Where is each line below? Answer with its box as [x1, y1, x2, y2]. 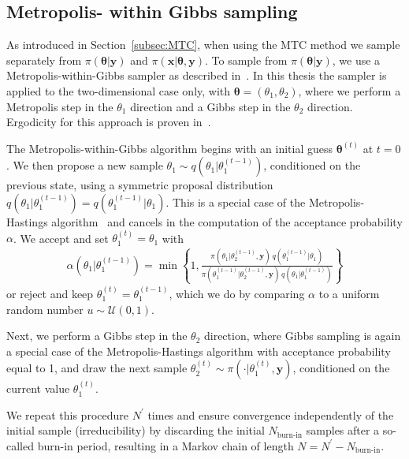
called [6, 437, 34, 453]
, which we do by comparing [169, 285, 305, 301]
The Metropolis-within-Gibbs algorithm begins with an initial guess [6, 140, 333, 156]
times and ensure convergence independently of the [147, 406, 394, 423]
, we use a [332, 51, 381, 68]
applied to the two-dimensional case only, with [6, 82, 231, 99]
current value [6, 380, 70, 397]
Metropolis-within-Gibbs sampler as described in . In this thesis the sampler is [6, 67, 387, 84]
